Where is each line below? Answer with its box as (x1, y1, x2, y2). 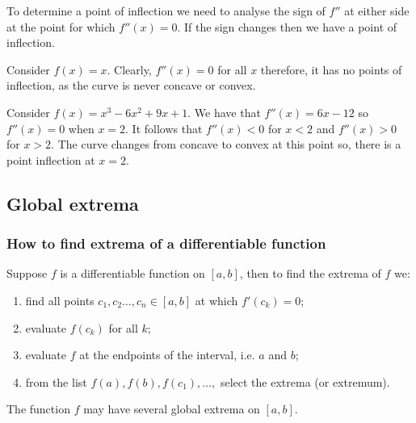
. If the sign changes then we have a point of (177, 18, 397, 35)
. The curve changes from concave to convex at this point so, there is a (51, 136, 401, 153)
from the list (25, 373, 87, 390)
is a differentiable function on (60, 265, 205, 282)
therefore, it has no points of (260, 61, 402, 77)
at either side (344, 2, 410, 19)
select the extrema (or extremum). (220, 373, 390, 390)
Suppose (6, 265, 48, 282)
